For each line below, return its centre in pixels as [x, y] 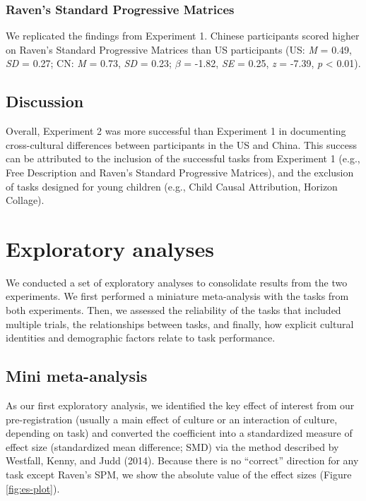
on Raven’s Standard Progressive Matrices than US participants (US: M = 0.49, [179, 49]
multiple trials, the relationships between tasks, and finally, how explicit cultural [180, 324]
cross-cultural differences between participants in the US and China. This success [181, 144]
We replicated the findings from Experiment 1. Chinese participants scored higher [183, 36]
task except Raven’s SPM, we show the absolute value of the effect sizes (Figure [179, 475]
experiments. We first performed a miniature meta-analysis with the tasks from [177, 296]
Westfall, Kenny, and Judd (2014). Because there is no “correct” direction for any [182, 460]
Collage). [25, 200]
